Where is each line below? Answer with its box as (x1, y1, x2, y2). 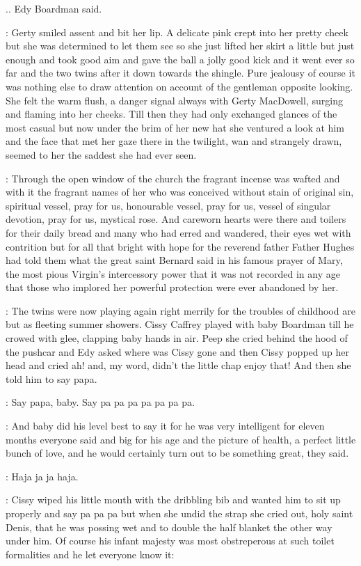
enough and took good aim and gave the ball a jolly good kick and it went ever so (6, 52, 355, 66)
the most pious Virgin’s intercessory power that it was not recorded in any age (6, 266, 340, 281)
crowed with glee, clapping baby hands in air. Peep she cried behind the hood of (6, 331, 348, 345)
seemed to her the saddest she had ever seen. (6, 147, 197, 162)
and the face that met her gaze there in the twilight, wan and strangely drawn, (6, 134, 342, 148)
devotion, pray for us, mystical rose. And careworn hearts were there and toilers (6, 212, 346, 226)
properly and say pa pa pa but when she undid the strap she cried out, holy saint (6, 506, 353, 520)
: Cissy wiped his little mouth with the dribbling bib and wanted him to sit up (6, 492, 341, 507)
